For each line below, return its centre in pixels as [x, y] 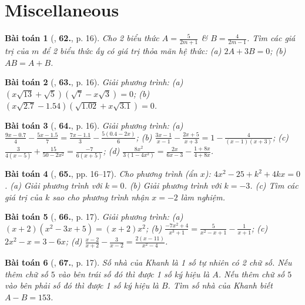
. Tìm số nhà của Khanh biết [220, 285]
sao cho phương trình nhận [101, 197]
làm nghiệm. [203, 197]
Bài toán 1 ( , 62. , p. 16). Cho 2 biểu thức [82, 38]
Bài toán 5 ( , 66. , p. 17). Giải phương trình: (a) [94, 217]
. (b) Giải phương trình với [173, 185]
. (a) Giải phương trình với [53, 185]
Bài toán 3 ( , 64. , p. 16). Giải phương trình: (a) [94, 125]
